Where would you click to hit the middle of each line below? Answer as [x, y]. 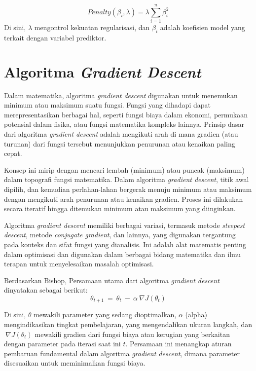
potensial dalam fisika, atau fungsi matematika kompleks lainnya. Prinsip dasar [124, 124]
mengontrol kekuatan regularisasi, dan [92, 27]
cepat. [13, 153]
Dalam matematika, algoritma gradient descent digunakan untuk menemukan [121, 95]
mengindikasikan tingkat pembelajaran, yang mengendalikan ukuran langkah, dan [128, 324]
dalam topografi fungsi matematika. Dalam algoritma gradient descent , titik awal [127, 179]
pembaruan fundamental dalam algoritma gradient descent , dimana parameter [122, 353]
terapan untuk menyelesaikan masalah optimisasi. [79, 264]
